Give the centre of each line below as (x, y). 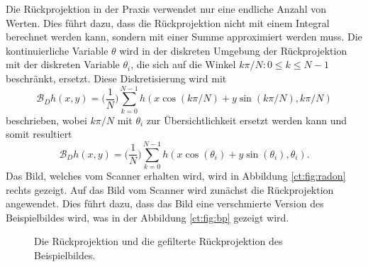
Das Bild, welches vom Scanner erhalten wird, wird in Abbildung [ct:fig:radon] (176, 175)
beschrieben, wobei (46, 120)
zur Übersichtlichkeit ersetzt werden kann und (247, 120)
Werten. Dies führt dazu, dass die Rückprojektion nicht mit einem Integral (168, 22)
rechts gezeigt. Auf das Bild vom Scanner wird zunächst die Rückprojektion (170, 189)
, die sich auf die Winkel (183, 64)
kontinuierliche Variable (57, 50)
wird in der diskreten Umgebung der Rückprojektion (233, 50)
